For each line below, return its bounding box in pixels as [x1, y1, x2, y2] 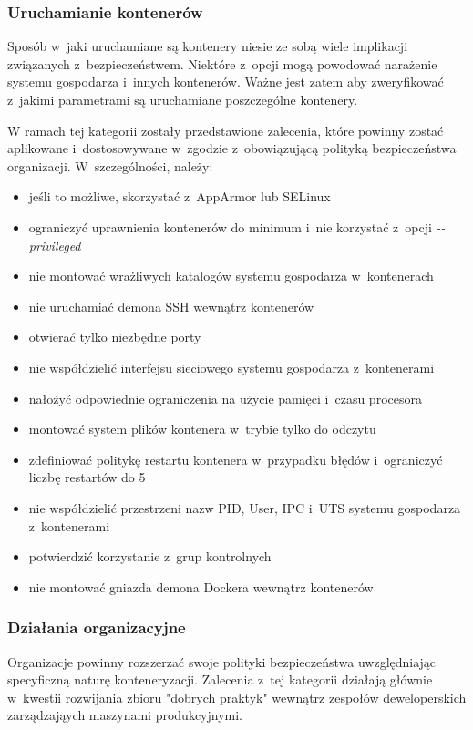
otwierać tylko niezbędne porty [28, 327, 201, 346]
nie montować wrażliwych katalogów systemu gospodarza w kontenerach [28, 266, 434, 285]
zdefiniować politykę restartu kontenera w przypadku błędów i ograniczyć [28, 449, 443, 468]
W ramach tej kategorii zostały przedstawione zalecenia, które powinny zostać [7, 120, 444, 139]
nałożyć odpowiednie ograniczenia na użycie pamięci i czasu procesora [28, 388, 422, 407]
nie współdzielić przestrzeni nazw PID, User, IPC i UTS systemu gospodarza [28, 498, 461, 517]
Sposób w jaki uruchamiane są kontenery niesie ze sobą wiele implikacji [7, 36, 408, 56]
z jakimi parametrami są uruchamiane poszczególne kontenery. [7, 90, 358, 108]
